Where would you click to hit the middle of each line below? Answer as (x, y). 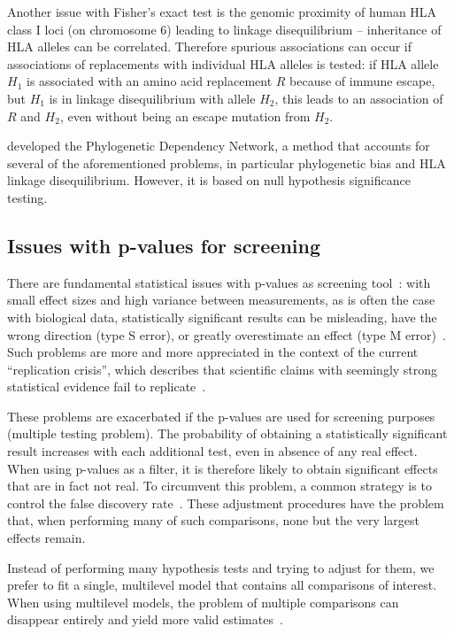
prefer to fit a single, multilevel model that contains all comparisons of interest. (222, 585)
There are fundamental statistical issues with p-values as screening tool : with (219, 282)
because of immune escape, (362, 81)
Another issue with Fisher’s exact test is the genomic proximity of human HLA (222, 12)
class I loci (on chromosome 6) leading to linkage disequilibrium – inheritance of (224, 29)
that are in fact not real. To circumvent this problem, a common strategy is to (219, 486)
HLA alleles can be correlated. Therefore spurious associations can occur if (210, 46)
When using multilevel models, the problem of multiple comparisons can (203, 602)
